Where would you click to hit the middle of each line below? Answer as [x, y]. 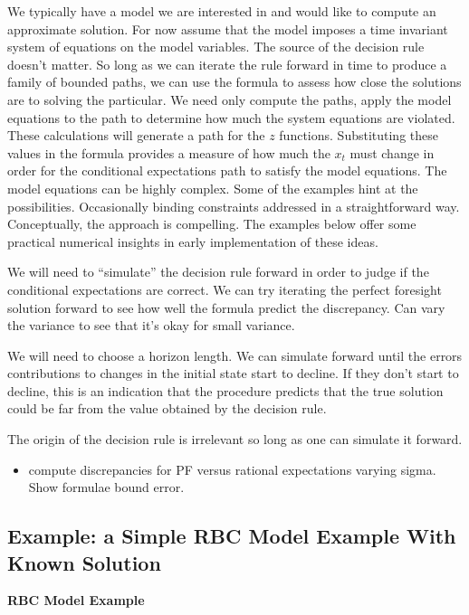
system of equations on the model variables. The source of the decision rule [216, 47]
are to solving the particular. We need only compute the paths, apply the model [230, 99]
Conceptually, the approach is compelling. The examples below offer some [212, 224]
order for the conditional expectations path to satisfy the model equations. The [227, 170]
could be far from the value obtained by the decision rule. [167, 408]
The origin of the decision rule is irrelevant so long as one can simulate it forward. [235, 439]
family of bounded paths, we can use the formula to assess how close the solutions [234, 82]
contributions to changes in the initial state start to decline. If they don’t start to [233, 373]
